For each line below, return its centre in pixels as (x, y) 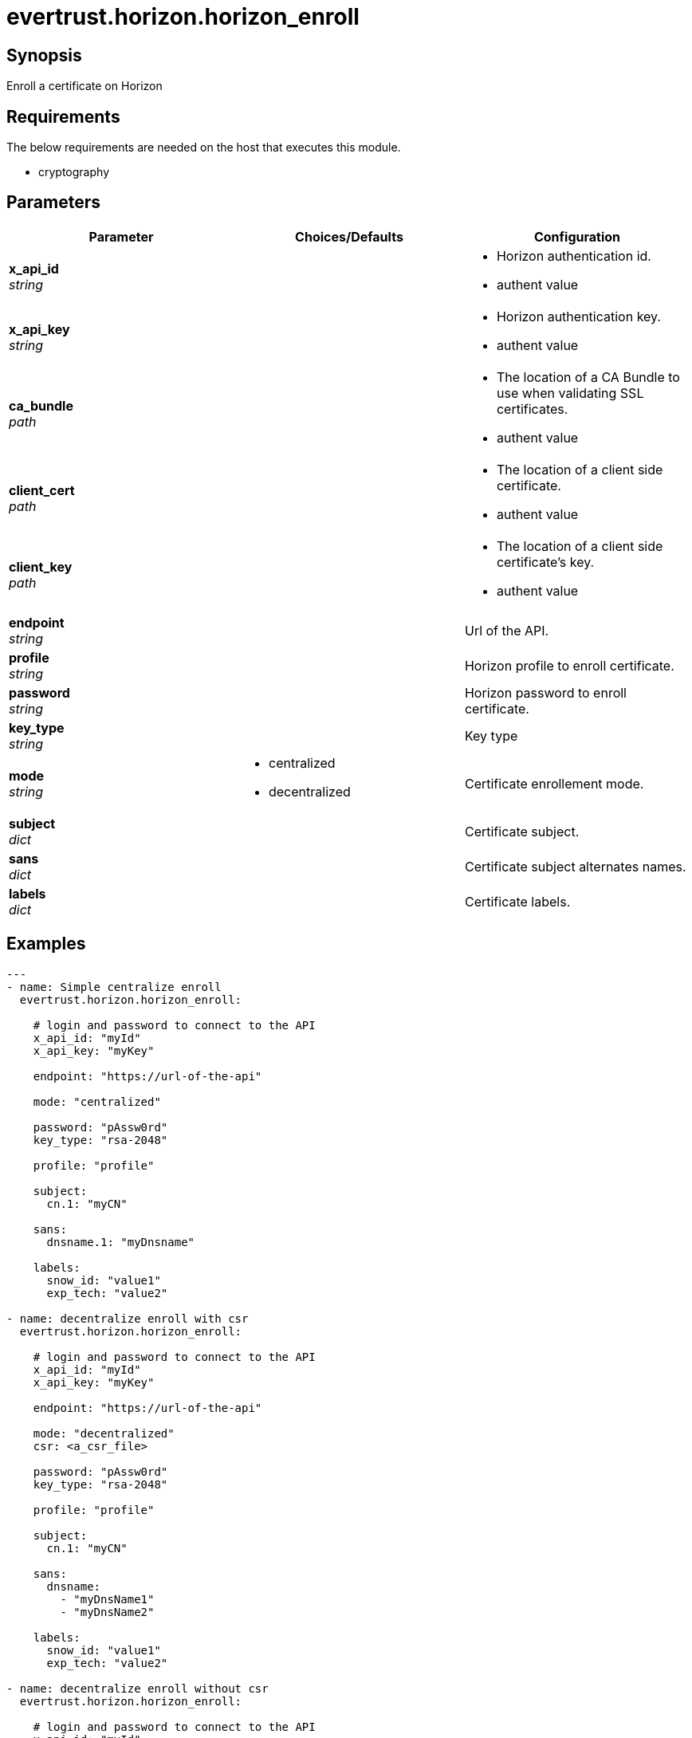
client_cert (42, 490)
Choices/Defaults (349, 236)
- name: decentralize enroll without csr (138, 1688)
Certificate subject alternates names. (575, 866)
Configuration (577, 236)
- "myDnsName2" (107, 1612)
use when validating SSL (570, 393)
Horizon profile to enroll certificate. (569, 665)
